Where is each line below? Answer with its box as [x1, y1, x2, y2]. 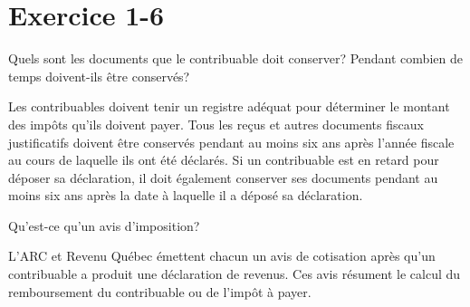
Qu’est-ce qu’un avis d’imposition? [8, 216, 200, 235]
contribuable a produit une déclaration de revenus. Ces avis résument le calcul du [8, 264, 461, 283]
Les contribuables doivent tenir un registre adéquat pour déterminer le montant [8, 97, 450, 116]
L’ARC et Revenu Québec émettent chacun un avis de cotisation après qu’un [8, 246, 436, 265]
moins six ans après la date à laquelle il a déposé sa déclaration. [8, 186, 363, 205]
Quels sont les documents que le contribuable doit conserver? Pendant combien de [8, 49, 463, 68]
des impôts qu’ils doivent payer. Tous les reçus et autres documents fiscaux [8, 114, 424, 133]
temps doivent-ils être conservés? [8, 66, 190, 85]
